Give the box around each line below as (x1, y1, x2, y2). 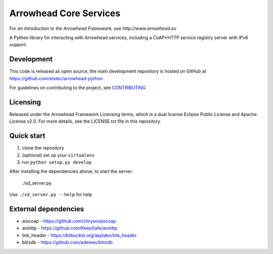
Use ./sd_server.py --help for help (9, 192, 93, 198)
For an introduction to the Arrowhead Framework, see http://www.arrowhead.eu (9, 25, 177, 31)
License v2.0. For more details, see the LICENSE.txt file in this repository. (9, 118, 161, 124)
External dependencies (9, 204, 84, 213)
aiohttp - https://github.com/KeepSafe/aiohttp (22, 225, 118, 231)
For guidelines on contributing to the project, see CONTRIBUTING (9, 85, 146, 91)
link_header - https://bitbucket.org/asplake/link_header (22, 232, 137, 238)
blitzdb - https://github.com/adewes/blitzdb (22, 239, 113, 245)
